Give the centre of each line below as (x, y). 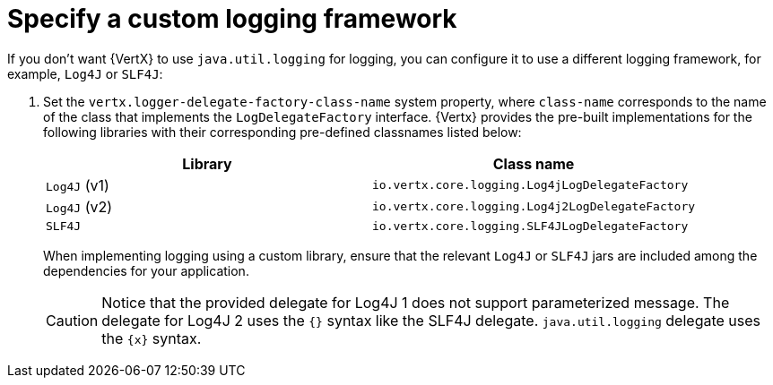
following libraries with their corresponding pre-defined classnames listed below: (282, 132)
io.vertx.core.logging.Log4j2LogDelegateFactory (534, 207)
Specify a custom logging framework (232, 19)
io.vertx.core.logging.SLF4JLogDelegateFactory (530, 226)
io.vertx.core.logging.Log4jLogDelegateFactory (530, 185)
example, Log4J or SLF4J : (85, 73)
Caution (72, 320)
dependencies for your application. (146, 270)
